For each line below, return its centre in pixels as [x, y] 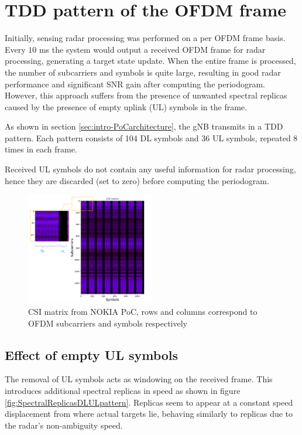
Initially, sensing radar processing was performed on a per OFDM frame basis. [145, 38]
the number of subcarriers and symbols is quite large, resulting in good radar [143, 72]
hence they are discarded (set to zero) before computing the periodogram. [137, 180]
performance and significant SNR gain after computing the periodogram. [135, 84]
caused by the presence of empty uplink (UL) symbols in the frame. [126, 106]
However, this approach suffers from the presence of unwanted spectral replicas [146, 95]
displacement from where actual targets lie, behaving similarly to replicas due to [149, 414]
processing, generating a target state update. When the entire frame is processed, [150, 61]
